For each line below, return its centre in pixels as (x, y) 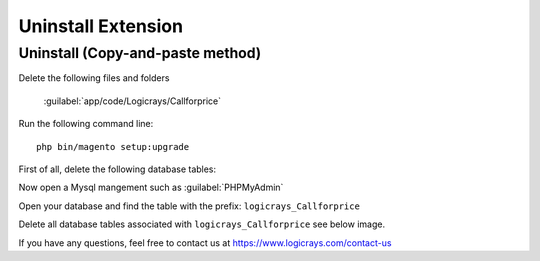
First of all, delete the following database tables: (117, 169)
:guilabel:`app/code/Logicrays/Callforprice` (132, 101)
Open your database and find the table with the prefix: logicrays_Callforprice (189, 206)
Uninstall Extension (101, 26)
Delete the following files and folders (94, 78)
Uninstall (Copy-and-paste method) (140, 53)
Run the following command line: (86, 124)
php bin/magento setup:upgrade (113, 146)
